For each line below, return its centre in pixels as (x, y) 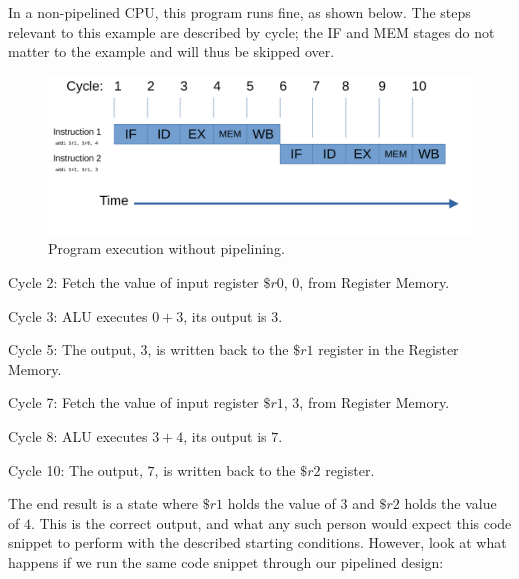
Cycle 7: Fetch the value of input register (133, 402)
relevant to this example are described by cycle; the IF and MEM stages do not (251, 31)
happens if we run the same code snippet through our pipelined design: (226, 561)
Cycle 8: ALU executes (78, 435)
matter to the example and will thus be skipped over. (171, 51)
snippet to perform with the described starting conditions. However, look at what (257, 542)
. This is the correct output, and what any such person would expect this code (271, 522)
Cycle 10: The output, (75, 469)
